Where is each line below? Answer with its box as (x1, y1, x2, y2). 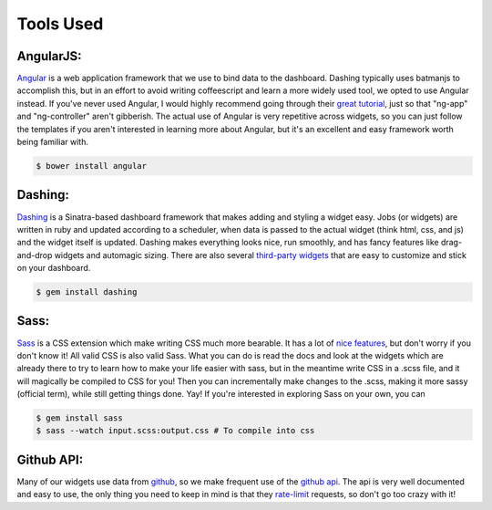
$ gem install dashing (36, 287, 138, 297)
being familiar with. (16, 137, 88, 148)
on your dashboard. (16, 263, 91, 274)
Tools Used (16, 14, 104, 34)
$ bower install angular (36, 161, 148, 171)
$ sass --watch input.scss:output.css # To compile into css (36, 425, 315, 436)
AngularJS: (16, 48, 82, 64)
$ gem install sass (36, 413, 123, 423)
